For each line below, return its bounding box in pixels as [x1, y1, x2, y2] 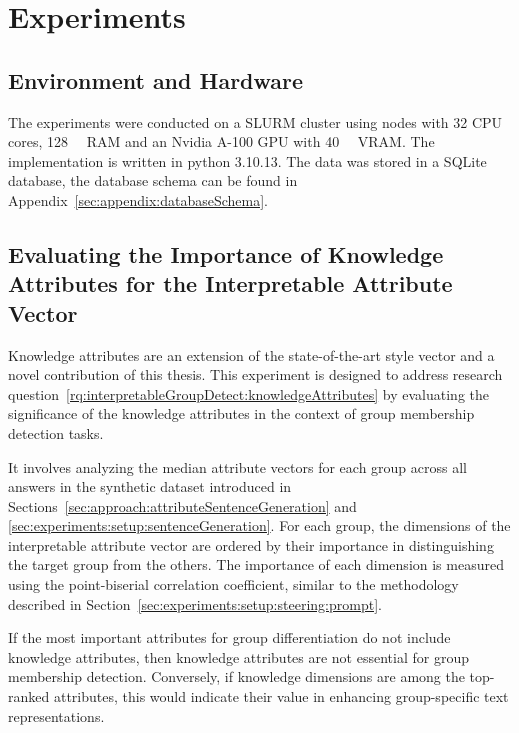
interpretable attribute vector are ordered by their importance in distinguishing [8, 534, 494, 555]
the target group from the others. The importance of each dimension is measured [8, 554, 504, 575]
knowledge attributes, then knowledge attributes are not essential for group [8, 646, 469, 667]
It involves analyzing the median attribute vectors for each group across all [8, 456, 467, 477]
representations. [8, 705, 105, 726]
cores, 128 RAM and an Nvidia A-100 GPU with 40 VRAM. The [8, 131, 435, 152]
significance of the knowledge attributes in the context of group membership [8, 403, 475, 424]
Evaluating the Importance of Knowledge [8, 238, 444, 269]
